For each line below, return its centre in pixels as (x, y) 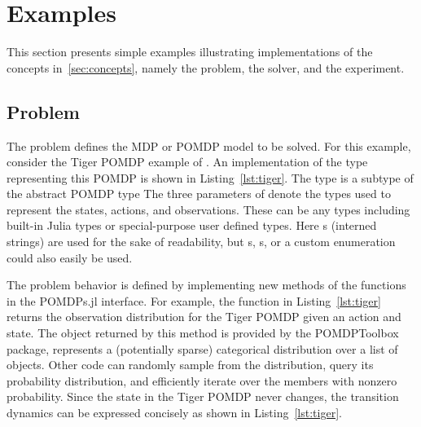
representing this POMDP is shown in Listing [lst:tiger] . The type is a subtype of (210, 177)
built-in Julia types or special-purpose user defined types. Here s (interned (192, 225)
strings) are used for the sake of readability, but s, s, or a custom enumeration (201, 242)
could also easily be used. (70, 257)
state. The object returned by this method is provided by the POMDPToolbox (203, 333)
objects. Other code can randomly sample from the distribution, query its (190, 365)
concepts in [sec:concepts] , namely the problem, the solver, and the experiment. (206, 67)
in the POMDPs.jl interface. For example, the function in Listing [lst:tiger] (194, 300)
